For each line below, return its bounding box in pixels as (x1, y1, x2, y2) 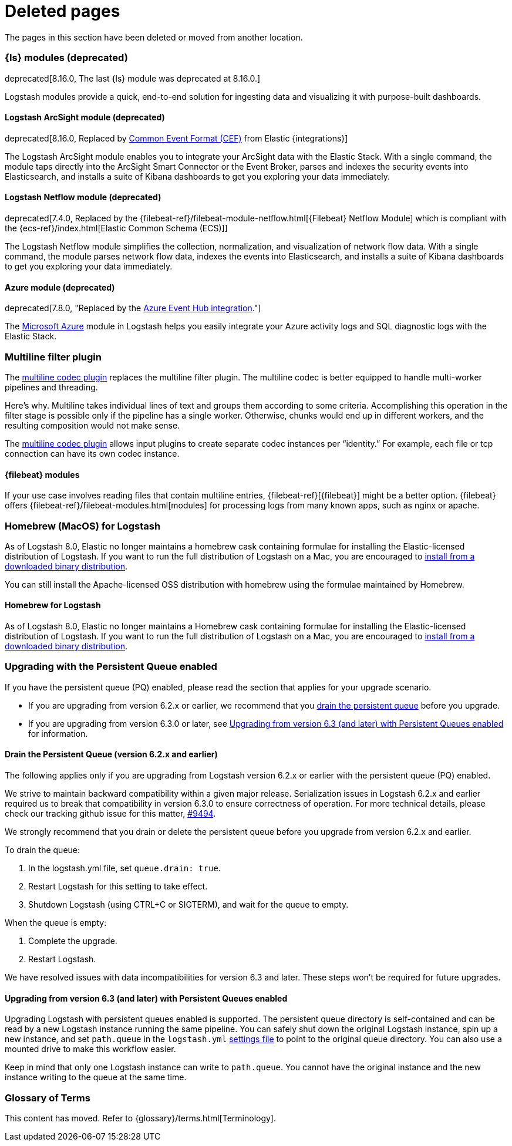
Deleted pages (5, 1, 120, 21)
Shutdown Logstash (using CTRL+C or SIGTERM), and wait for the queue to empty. (28, 899, 349, 910)
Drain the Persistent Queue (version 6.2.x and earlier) (5, 749, 218, 760)
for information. (28, 728, 88, 739)
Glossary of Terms (5, 1091, 90, 1104)
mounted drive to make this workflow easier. (5, 1044, 176, 1054)
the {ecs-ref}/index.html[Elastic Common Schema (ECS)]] (5, 223, 228, 233)
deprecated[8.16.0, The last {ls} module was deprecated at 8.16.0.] (5, 73, 261, 83)
